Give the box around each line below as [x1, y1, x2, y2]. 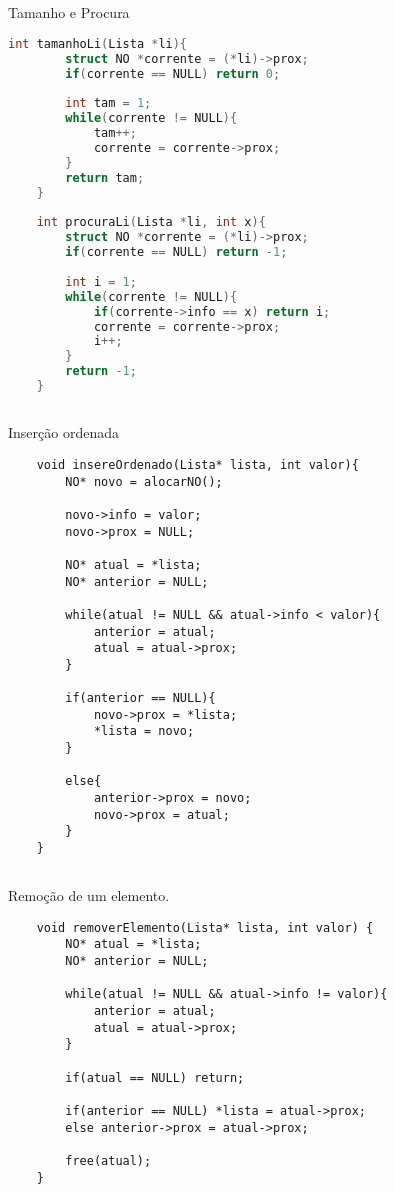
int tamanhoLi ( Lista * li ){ [8, 36, 188, 51]
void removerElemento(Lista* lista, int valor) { [36, 920, 374, 935]
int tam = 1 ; [65, 96, 152, 111]
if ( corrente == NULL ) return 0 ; [65, 66, 281, 81]
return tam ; [65, 170, 145, 185]
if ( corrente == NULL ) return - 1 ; [65, 245, 288, 260]
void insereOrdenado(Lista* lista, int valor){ [36, 457, 359, 472]
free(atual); [65, 1153, 152, 1168]
